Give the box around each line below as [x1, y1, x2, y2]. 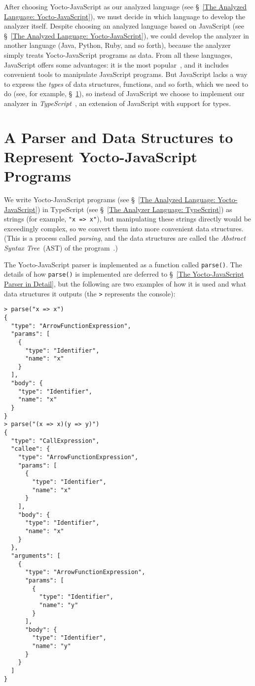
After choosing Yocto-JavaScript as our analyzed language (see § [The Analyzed [4, 1, 247, 11]
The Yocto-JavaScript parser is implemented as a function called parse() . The [4, 259, 242, 269]
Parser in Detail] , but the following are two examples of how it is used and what [4, 278, 247, 289]
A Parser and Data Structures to [4, 127, 233, 147]
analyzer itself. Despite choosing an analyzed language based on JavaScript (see [4, 21, 244, 31]
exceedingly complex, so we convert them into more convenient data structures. [4, 223, 244, 233]
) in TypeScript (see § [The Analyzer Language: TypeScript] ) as [37, 204, 232, 214]
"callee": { [11, 445, 50, 453]
